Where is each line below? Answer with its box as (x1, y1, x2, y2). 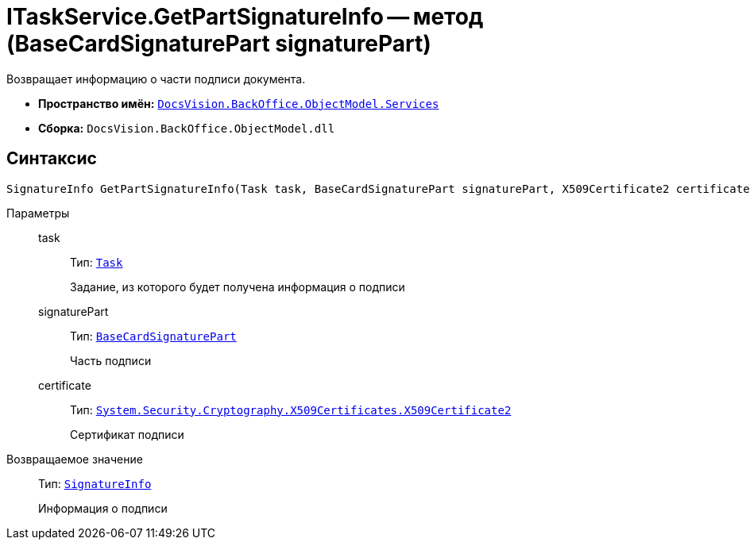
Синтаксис (6, 148, 97, 169)
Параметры (6, 206, 70, 220)
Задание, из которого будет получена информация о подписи (70, 279, 405, 294)
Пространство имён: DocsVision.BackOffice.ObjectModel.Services (38, 96, 439, 110)
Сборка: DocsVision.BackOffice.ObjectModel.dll (38, 121, 335, 135)
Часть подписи (70, 353, 152, 367)
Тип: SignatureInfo (38, 476, 152, 490)
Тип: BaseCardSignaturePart (70, 329, 237, 343)
